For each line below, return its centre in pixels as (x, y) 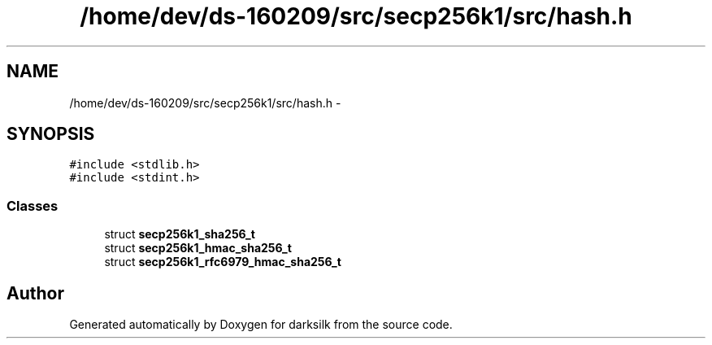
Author (35, 293)
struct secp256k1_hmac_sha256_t (198, 248)
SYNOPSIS (51, 134)
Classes (33, 205)
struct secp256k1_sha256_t (180, 234)
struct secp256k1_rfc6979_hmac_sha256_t (223, 262)
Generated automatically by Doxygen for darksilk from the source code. (261, 325)
